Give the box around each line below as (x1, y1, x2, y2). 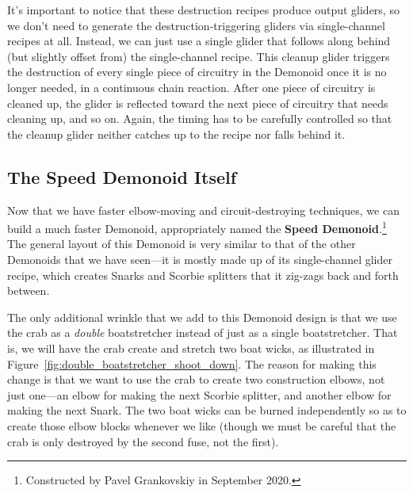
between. (7, 282, 50, 299)
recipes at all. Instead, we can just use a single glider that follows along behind (7, 32, 391, 49)
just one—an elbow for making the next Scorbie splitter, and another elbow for (7, 386, 392, 403)
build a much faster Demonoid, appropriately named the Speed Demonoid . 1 (7, 218, 387, 236)
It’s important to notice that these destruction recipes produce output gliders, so (7, 2, 400, 17)
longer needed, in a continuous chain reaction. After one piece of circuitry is (7, 78, 376, 95)
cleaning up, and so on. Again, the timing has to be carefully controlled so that (7, 110, 392, 127)
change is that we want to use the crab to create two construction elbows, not (7, 371, 385, 388)
